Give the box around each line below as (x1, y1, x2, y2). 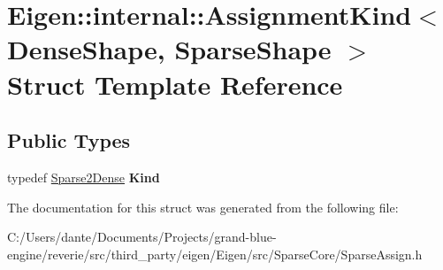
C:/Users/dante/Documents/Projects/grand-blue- (7, 228, 277, 246)
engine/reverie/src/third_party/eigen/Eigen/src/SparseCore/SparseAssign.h (7, 244, 423, 263)
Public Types (7, 127, 131, 154)
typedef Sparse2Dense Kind (7, 167, 160, 186)
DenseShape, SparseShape (7, 31, 332, 67)
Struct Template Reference (7, 66, 343, 102)
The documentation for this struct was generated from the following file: (7, 197, 399, 216)
